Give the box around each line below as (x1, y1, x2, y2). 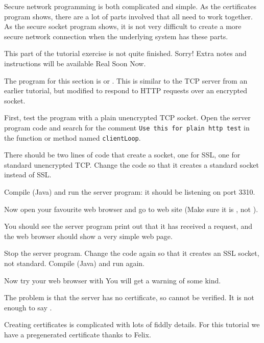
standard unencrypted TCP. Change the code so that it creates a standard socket (4, 159, 259, 170)
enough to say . (4, 302, 52, 312)
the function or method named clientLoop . (4, 132, 141, 143)
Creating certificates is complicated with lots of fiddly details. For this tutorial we (4, 319, 260, 330)
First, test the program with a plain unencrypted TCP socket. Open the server (4, 112, 251, 123)
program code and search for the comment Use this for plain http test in (4, 122, 250, 133)
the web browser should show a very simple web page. (4, 230, 173, 241)
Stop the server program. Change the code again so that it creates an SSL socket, (4, 248, 259, 258)
